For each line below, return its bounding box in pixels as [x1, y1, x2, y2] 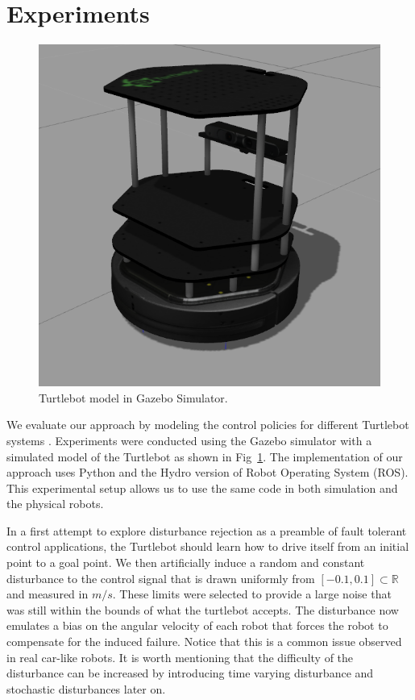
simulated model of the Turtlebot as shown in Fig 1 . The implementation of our [6, 448, 403, 465]
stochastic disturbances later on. [6, 680, 166, 697]
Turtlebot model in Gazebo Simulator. [39, 389, 228, 406]
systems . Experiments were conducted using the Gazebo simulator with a [6, 431, 372, 448]
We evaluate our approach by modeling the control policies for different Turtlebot [6, 416, 409, 433]
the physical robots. [6, 495, 104, 512]
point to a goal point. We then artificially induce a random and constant [6, 554, 365, 571]
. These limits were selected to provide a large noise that [112, 585, 392, 602]
